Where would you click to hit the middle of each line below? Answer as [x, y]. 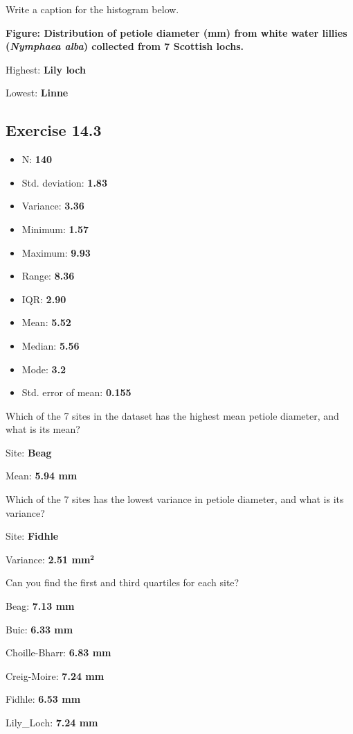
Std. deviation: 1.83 [64, 182]
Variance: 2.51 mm [48, 559]
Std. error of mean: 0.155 [76, 392]
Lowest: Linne [37, 93]
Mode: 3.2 [44, 369]
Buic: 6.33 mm [39, 629]
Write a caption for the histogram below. [92, 9]
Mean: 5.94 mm [42, 476]
